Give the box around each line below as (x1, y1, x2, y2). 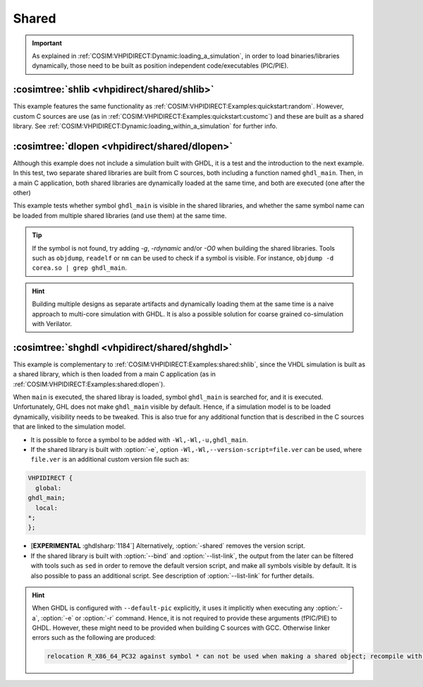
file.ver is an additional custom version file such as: (30, 455, 190, 464)
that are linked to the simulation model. (13, 422, 126, 431)
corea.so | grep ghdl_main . (32, 263, 127, 272)
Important (32, 39, 63, 47)
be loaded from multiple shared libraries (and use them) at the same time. (13, 211, 227, 220)
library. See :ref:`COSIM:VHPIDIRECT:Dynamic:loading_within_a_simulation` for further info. (13, 122, 278, 131)
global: (35, 484, 62, 492)
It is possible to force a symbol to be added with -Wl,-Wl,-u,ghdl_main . (30, 435, 248, 444)
